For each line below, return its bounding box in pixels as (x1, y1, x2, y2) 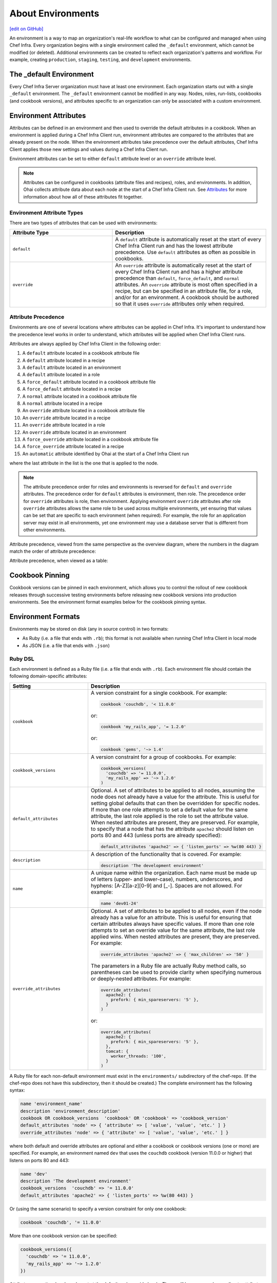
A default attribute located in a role (22, 372, 100, 378)
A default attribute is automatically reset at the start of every (115, 236, 262, 243)
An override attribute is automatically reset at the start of (115, 262, 252, 269)
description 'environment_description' (20, 1108, 121, 1114)
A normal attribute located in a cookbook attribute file (22, 393, 137, 399)
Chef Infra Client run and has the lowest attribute (115, 242, 233, 249)
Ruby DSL (9, 655, 34, 662)
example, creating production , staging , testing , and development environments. (9, 56, 192, 63)
